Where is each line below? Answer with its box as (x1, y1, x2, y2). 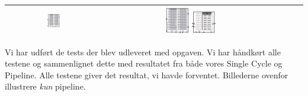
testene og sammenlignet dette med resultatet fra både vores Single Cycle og (5, 57, 283, 69)
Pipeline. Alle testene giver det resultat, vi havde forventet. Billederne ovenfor (5, 68, 288, 81)
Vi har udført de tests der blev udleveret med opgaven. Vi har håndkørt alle (5, 45, 281, 58)
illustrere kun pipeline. (5, 80, 86, 92)
